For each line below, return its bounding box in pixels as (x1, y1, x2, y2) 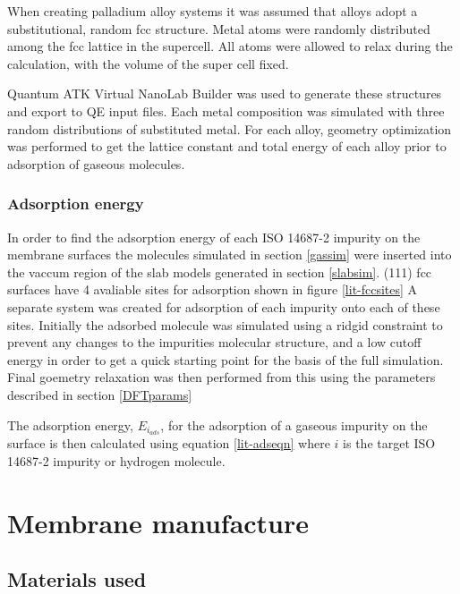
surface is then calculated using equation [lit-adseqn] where (7, 434, 330, 453)
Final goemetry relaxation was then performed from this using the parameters (7, 368, 436, 386)
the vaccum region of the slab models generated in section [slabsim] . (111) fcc (7, 262, 432, 281)
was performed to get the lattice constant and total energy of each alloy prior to (7, 137, 447, 156)
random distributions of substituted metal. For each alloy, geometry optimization (7, 119, 452, 138)
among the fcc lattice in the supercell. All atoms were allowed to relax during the (7, 37, 453, 55)
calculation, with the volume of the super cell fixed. (7, 54, 289, 72)
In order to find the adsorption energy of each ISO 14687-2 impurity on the (7, 227, 421, 246)
